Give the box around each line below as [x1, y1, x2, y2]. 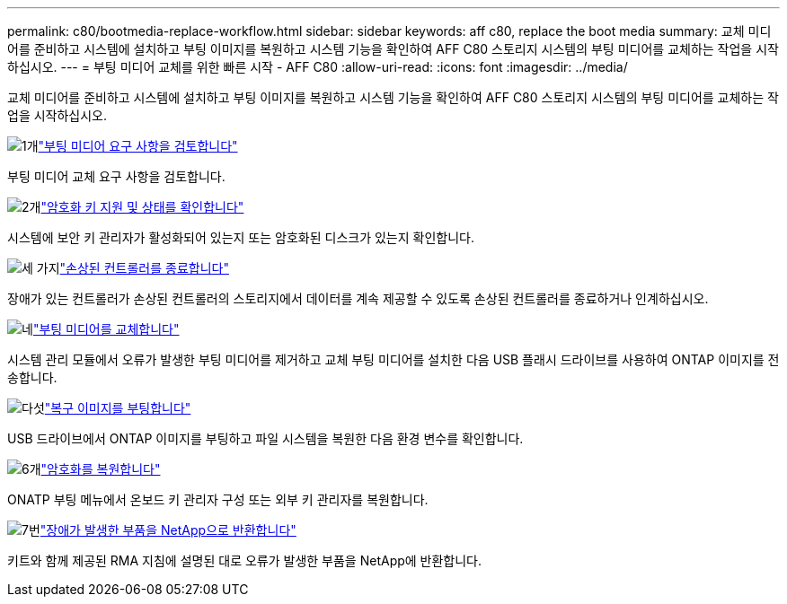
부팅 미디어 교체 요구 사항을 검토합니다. [7, 169, 225, 184]
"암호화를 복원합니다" [40, 461, 161, 477]
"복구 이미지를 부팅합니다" [44, 400, 191, 416]
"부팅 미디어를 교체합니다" [32, 321, 180, 337]
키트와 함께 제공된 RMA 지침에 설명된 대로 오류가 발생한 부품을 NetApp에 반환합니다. [7, 553, 482, 568]
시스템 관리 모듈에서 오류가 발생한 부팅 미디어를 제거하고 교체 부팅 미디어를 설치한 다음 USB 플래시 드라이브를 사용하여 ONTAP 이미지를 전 [7, 352, 780, 367]
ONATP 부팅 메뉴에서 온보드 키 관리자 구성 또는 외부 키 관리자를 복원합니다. [7, 492, 429, 507]
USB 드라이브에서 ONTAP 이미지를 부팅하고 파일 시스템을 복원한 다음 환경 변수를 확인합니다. [7, 431, 524, 446]
